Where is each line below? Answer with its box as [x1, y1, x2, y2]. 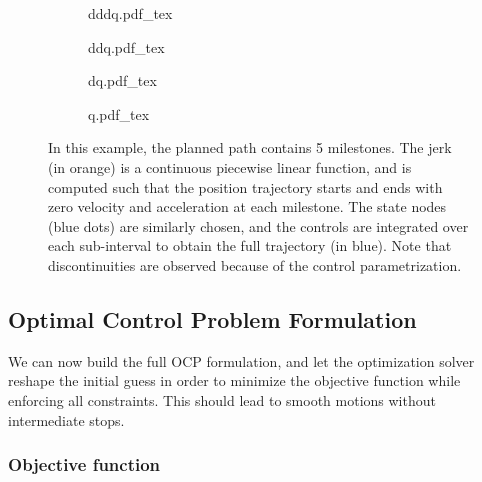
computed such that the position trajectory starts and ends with [48, 176, 443, 197]
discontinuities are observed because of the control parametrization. [48, 254, 462, 275]
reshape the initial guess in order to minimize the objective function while [8, 370, 461, 391]
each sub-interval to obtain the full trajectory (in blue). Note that [48, 235, 452, 256]
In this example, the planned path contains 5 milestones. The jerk [48, 137, 452, 158]
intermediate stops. [8, 409, 125, 430]
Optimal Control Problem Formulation [8, 303, 417, 334]
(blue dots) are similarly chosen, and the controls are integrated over [48, 215, 469, 236]
